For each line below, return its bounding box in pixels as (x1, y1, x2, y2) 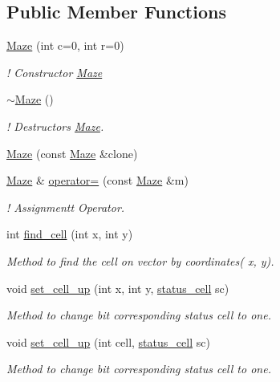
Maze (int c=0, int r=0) (6, 37, 124, 54)
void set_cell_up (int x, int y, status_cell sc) (6, 279, 229, 296)
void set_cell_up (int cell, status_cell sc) (6, 333, 210, 350)
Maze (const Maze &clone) (6, 144, 138, 161)
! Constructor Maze (6, 63, 103, 80)
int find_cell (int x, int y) (6, 226, 133, 242)
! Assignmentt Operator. (6, 198, 125, 215)
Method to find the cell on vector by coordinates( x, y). (6, 252, 274, 269)
